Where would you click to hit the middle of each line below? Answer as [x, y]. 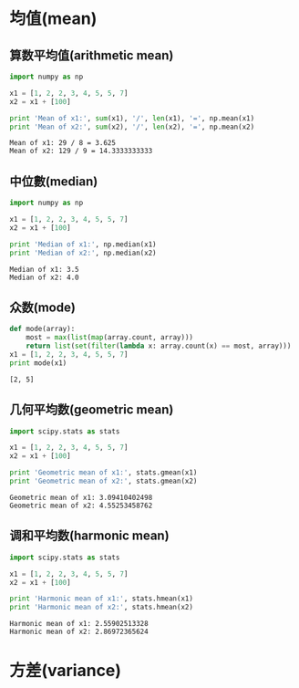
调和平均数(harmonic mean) [90, 536]
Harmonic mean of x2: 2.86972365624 [79, 632]
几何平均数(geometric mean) [92, 410]
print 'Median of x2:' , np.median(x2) [83, 253]
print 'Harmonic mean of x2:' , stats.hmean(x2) [102, 608]
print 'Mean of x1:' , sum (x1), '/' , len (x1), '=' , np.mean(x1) [132, 118]
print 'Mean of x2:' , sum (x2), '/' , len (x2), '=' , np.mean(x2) [132, 127]
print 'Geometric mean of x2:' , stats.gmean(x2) [103, 481]
